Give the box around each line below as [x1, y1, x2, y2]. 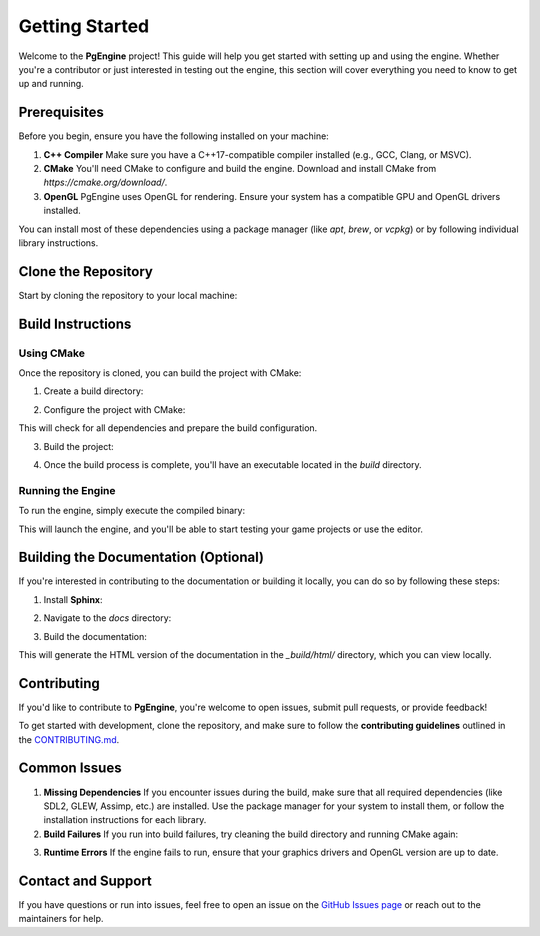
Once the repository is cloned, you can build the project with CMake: [18, 367, 302, 379]
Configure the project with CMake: [43, 403, 186, 415]
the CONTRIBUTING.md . [18, 733, 120, 745]
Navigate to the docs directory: [43, 612, 172, 624]
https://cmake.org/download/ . [43, 176, 168, 189]
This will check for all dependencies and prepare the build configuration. [18, 422, 318, 434]
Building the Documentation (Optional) [18, 549, 265, 566]
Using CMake [18, 346, 85, 360]
